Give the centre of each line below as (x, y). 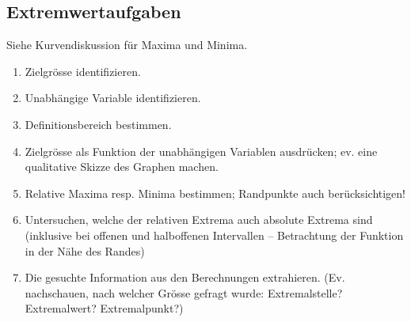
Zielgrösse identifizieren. (83, 71)
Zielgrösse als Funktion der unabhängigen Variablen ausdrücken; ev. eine (201, 151)
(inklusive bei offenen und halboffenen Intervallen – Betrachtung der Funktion (214, 235)
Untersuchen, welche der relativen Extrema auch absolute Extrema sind (199, 220)
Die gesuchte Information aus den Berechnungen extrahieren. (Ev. (185, 277)
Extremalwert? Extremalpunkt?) (104, 308)
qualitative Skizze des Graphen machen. (122, 167)
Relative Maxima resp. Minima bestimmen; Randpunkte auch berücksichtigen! (215, 193)
